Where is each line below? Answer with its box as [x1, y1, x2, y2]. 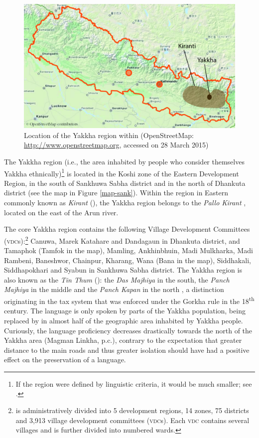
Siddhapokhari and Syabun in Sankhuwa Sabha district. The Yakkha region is [4, 265, 242, 275]
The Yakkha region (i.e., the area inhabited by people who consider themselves [4, 156, 245, 167]
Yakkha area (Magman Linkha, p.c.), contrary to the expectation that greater [4, 335, 242, 345]
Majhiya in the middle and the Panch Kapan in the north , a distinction [4, 284, 224, 294]
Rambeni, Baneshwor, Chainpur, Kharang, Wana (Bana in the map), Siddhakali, [4, 255, 251, 265]
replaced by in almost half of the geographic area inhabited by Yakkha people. [4, 315, 243, 325]
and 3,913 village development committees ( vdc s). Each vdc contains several [15, 415, 250, 425]
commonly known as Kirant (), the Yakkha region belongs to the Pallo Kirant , [4, 197, 246, 208]
